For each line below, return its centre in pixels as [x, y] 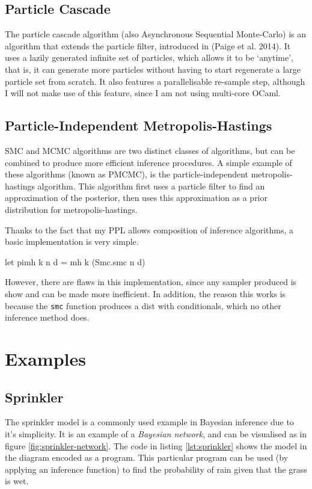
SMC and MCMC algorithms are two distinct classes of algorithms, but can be [150, 150]
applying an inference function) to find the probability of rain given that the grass [156, 469]
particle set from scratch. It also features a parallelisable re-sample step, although [155, 81]
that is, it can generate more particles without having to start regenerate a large [153, 69]
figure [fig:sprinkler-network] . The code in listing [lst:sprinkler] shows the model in [156, 445]
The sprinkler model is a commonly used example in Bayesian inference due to [149, 422]
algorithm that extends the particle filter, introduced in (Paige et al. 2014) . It [148, 45]
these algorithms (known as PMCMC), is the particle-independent [127, 174]
